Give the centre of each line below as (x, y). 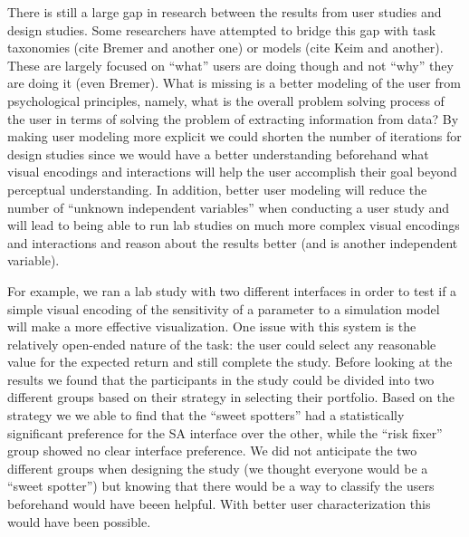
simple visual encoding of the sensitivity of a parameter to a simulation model (224, 308)
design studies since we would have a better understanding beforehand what (218, 153)
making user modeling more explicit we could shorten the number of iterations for (234, 136)
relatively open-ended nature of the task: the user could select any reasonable (222, 344)
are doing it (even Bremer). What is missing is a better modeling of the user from (234, 83)
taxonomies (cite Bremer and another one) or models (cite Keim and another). (225, 48)
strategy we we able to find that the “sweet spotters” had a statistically (206, 415)
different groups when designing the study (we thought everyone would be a (218, 468)
